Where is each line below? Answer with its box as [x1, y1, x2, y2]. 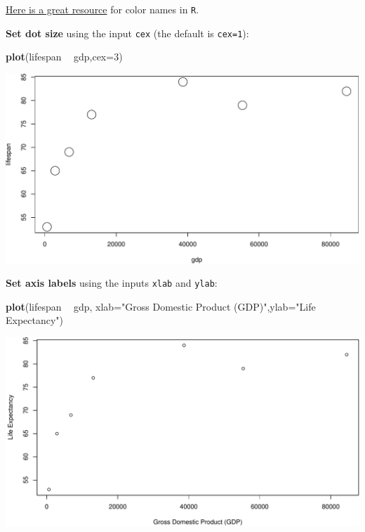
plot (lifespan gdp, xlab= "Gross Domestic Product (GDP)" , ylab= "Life [6, 299, 316, 313]
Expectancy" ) [6, 313, 64, 327]
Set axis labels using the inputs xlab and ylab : [6, 275, 218, 290]
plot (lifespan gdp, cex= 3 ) [6, 49, 123, 64]
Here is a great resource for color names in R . [6, 2, 199, 16]
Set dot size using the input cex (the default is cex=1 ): [6, 25, 249, 40]
